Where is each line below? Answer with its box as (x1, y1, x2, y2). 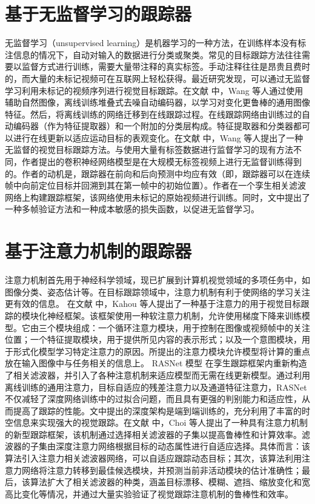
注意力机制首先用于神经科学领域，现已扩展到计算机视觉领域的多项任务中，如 (5, 274, 310, 286)
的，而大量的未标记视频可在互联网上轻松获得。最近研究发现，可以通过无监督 (5, 72, 310, 84)
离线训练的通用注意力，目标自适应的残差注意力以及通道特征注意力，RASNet (5, 380, 307, 393)
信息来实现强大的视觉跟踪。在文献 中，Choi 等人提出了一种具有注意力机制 (13, 416, 308, 429)
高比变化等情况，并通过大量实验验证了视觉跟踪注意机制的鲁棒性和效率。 (5, 487, 293, 500)
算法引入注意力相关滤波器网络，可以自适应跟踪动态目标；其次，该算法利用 (5, 452, 302, 465)
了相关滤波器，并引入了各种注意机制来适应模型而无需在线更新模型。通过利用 (5, 368, 310, 381)
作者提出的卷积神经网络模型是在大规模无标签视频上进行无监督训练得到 (21, 155, 302, 168)
